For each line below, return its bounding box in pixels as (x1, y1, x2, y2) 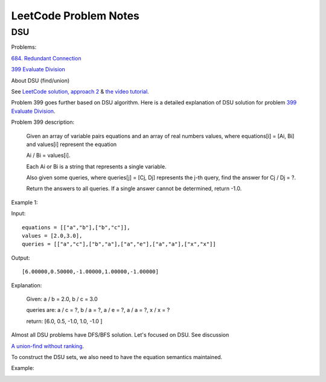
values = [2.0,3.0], (22, 232, 83, 240)
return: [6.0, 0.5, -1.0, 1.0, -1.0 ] (26, 317, 103, 325)
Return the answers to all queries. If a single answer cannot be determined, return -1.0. (26, 185, 242, 193)
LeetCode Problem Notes (11, 9, 140, 22)
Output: (11, 254, 30, 261)
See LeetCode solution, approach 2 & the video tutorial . (11, 88, 149, 95)
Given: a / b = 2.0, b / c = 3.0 (26, 295, 98, 302)
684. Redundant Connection (11, 54, 81, 62)
